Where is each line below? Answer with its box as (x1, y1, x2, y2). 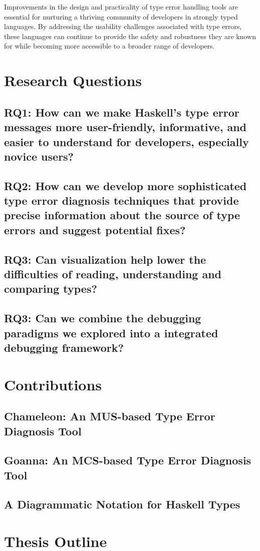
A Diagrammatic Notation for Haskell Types (4, 496, 240, 512)
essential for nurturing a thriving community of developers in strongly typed (4, 11, 238, 22)
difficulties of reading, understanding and (4, 266, 222, 282)
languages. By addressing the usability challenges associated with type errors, (4, 21, 242, 32)
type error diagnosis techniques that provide (4, 193, 239, 208)
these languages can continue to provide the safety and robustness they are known (4, 31, 256, 41)
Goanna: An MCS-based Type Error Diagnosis (4, 452, 251, 468)
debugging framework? (4, 339, 124, 355)
